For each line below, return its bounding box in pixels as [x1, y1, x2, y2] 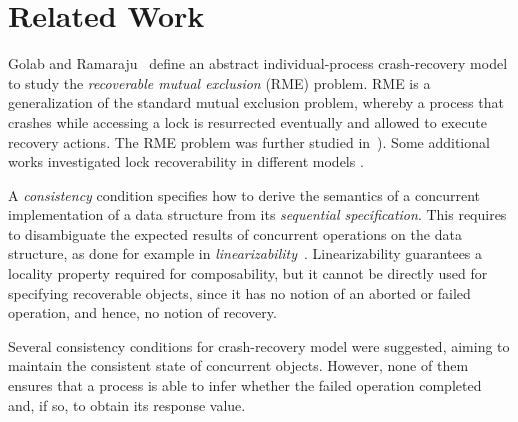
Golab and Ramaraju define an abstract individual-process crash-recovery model [8, 53, 508, 74]
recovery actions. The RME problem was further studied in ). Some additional [8, 131, 490, 152]
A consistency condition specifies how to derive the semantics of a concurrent [8, 184, 480, 205]
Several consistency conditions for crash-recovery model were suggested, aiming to [8, 335, 510, 356]
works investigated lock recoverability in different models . [8, 151, 364, 172]
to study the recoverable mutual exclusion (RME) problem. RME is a [8, 72, 431, 93]
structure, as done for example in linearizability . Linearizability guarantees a [8, 243, 483, 264]
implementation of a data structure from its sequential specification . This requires [8, 204, 507, 225]
